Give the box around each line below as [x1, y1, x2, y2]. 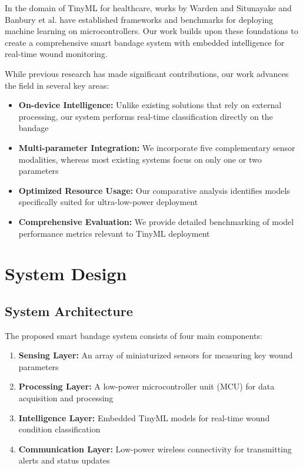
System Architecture [5, 301, 133, 320]
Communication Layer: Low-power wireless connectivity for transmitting [18, 442, 292, 455]
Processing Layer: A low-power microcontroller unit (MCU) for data [18, 380, 275, 392]
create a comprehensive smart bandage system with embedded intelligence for [5, 36, 285, 48]
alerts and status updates [18, 454, 110, 466]
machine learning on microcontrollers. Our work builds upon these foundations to [5, 25, 298, 37]
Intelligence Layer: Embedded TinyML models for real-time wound [18, 411, 270, 424]
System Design [5, 261, 127, 286]
